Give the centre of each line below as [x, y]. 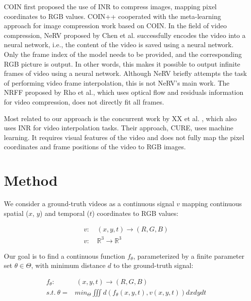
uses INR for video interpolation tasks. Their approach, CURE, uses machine [119, 128]
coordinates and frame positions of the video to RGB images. [95, 147]
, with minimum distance [68, 265]
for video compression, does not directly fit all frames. [84, 101]
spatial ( [16, 213]
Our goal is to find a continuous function [65, 256]
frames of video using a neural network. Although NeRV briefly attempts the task [125, 73]
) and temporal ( [65, 213]
